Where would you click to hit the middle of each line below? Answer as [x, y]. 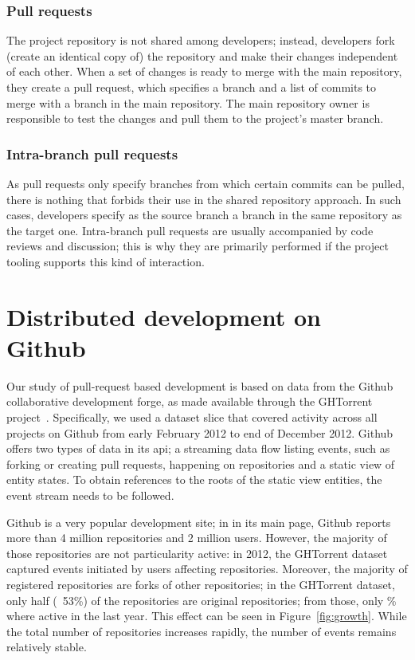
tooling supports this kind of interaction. [106, 261]
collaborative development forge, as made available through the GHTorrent [190, 401]
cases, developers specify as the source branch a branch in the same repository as [204, 215]
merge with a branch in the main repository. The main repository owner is [188, 102]
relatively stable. [47, 647]
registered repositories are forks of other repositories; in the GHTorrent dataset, [201, 584]
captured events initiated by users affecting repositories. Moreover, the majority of [207, 569]
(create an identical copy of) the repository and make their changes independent [202, 55]
